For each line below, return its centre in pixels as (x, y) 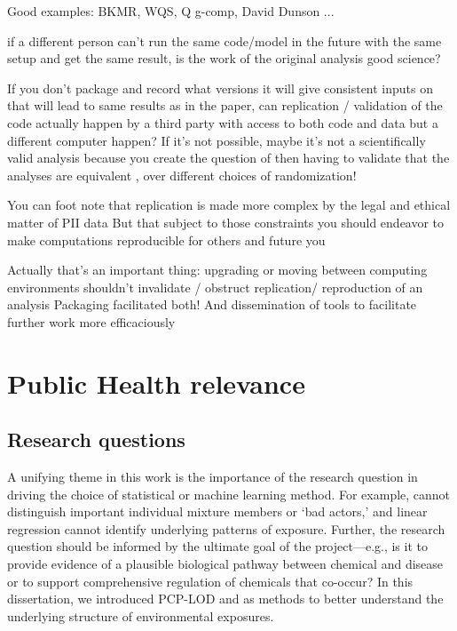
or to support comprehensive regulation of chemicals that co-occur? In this (210, 581)
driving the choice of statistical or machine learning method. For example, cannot (229, 494)
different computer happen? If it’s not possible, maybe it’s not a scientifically (217, 140)
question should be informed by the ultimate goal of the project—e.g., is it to (217, 546)
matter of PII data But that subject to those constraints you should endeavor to (226, 222)
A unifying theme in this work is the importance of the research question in (213, 477)
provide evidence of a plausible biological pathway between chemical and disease (225, 564)
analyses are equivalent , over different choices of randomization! (182, 175)
